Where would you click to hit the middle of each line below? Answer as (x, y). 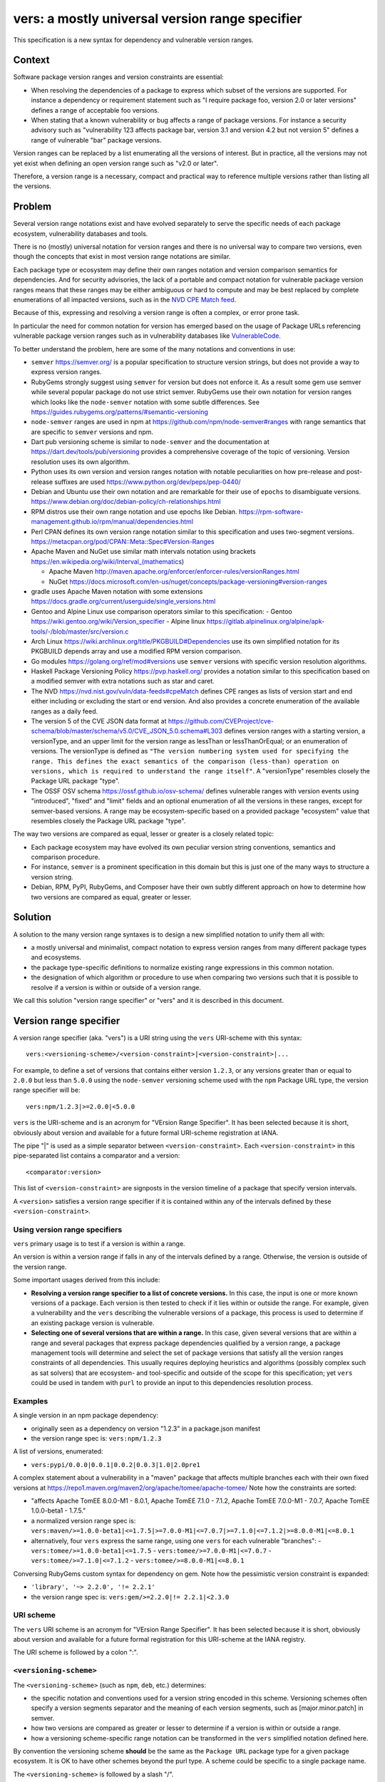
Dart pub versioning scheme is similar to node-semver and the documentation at (150, 442)
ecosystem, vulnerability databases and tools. (81, 233)
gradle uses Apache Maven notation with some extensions (117, 591)
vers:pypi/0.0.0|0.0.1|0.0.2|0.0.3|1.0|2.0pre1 (116, 1464)
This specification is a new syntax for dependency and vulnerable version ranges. (133, 40)
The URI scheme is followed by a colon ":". (76, 1652)
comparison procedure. (66, 857)
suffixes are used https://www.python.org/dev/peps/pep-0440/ (148, 482)
